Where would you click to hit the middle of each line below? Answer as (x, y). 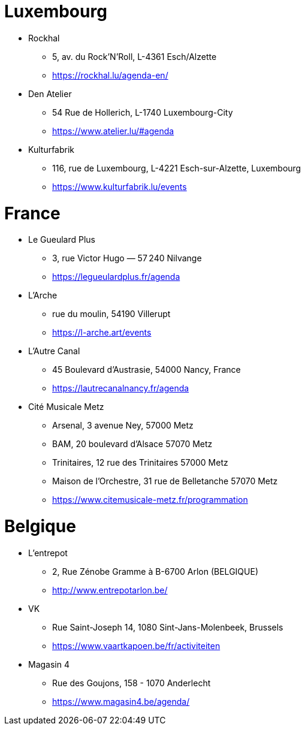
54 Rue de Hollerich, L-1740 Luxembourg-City (143, 112)
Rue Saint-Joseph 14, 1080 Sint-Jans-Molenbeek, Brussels (168, 627)
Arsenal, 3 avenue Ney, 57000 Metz (123, 426)
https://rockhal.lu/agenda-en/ (110, 75)
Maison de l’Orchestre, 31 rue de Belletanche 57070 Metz (165, 481)
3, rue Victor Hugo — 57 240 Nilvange (127, 258)
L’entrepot (48, 553)
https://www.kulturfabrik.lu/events (120, 186)
